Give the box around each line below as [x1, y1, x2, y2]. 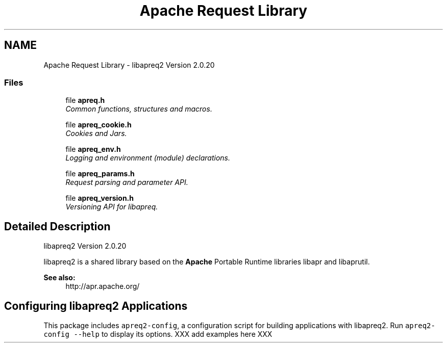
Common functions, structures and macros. [65, 104, 212, 114]
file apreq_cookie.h [65, 120, 132, 129]
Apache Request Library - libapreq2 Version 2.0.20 [43, 60, 215, 69]
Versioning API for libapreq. [65, 202, 158, 211]
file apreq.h [65, 96, 105, 105]
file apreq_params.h [65, 169, 135, 178]
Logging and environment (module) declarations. [65, 153, 231, 163]
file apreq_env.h [65, 145, 121, 154]
